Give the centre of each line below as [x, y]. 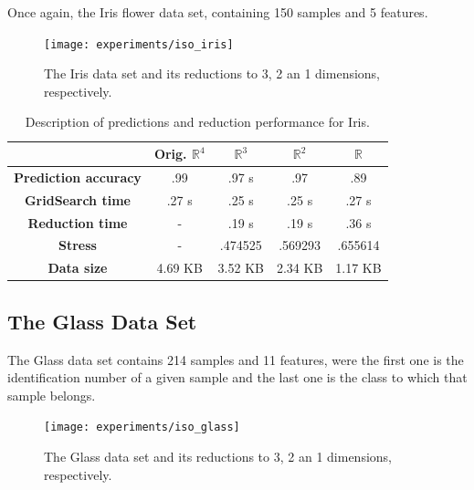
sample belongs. [52, 395]
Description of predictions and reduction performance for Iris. [197, 122]
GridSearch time [77, 199]
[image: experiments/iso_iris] [139, 44]
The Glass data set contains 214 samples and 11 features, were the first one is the [236, 359]
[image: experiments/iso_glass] [142, 427]
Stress [77, 245]
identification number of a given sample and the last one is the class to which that [237, 377]
